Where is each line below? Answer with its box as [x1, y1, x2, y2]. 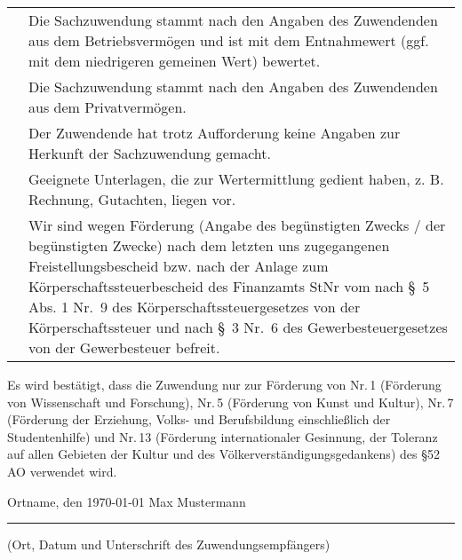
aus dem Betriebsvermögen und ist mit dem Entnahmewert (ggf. [28, 30, 429, 51]
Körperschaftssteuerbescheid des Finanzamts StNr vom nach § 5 [28, 276, 430, 296]
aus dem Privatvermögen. [28, 97, 187, 117]
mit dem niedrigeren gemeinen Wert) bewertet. [28, 51, 321, 71]
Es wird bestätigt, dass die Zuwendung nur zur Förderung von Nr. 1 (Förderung [7, 375, 442, 393]
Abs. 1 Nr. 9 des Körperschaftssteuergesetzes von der [28, 296, 361, 317]
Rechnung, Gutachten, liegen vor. [28, 189, 236, 209]
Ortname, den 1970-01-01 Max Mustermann [7, 492, 246, 510]
